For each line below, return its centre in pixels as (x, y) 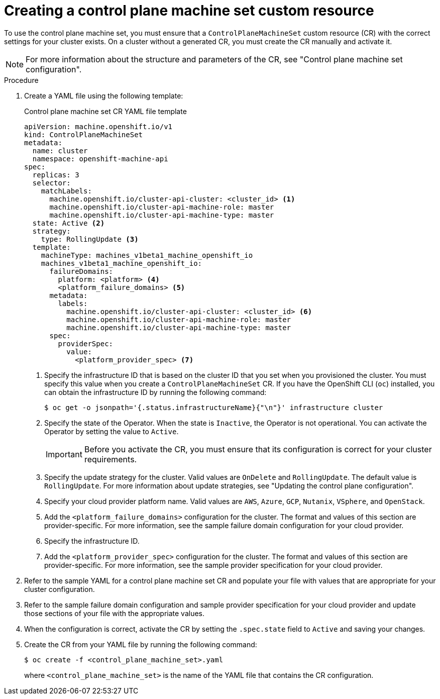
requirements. (111, 459)
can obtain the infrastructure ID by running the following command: (155, 392)
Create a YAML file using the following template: (104, 95)
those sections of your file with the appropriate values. (115, 613)
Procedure (21, 80)
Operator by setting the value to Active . (112, 431)
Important (64, 454)
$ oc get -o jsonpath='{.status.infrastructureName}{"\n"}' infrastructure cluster (214, 407)
